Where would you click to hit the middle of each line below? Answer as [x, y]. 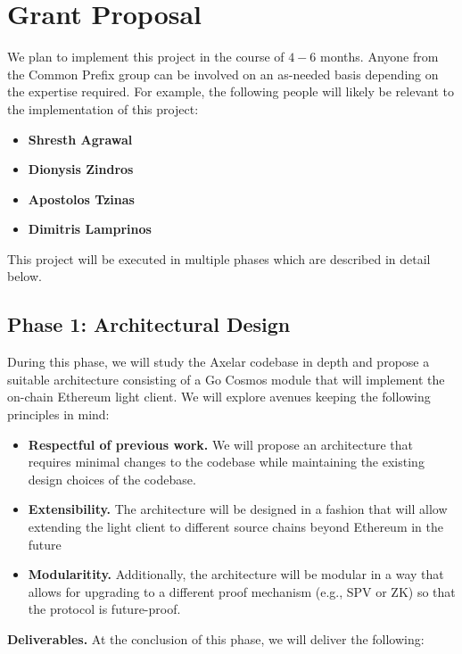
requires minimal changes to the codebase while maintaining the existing [226, 462]
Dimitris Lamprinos [90, 229]
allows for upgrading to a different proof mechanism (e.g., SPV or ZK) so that [242, 591]
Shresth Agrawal [80, 139]
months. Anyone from [379, 57]
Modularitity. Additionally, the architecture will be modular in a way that [236, 574]
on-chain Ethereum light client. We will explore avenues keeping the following [219, 397]
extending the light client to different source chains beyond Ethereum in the [235, 527]
